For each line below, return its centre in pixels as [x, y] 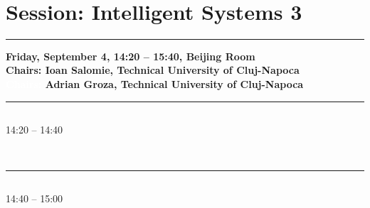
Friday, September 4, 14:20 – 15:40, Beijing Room [131, 56]
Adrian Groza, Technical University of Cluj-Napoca [174, 83]
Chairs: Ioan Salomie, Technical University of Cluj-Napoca [153, 70]
